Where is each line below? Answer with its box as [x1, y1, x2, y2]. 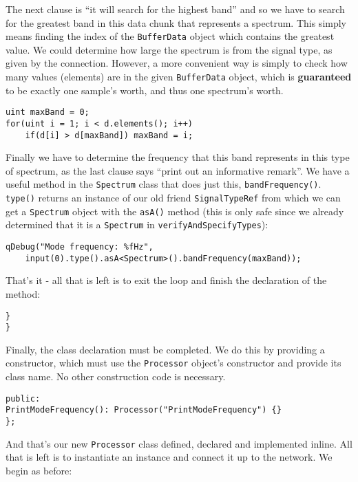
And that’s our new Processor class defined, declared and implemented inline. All [6, 436, 352, 450]
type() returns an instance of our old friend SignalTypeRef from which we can [6, 190, 341, 205]
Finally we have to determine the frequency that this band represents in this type [6, 150, 350, 164]
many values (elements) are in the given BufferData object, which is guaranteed [6, 69, 352, 84]
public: [6, 393, 41, 404]
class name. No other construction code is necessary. [6, 369, 226, 384]
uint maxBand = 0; [6, 107, 89, 118]
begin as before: [6, 463, 72, 477]
